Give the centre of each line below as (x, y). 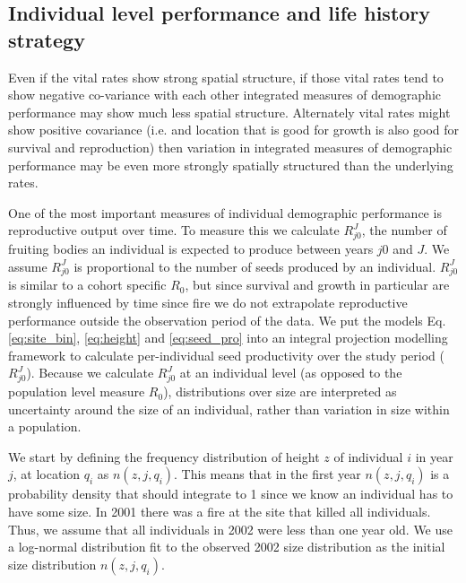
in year (434, 456)
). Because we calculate (90, 373)
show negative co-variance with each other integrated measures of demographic (224, 95)
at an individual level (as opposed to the (291, 373)
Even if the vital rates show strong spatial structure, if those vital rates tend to (226, 77)
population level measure (77, 392)
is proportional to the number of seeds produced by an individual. (255, 266)
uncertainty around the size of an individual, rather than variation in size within (229, 409)
